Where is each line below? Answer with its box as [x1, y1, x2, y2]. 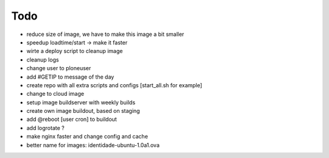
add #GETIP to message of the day [26, 73, 115, 81]
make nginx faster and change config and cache [26, 133, 149, 140]
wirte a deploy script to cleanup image [26, 48, 123, 55]
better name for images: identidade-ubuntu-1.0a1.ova [26, 141, 160, 149]
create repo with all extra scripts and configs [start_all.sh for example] [26, 81, 202, 88]
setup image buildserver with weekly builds [26, 98, 136, 106]
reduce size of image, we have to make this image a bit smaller [26, 31, 185, 38]
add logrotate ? [26, 124, 65, 131]
